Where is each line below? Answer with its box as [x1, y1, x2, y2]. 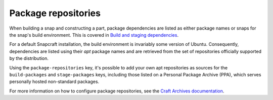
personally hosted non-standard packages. [9, 78, 100, 85]
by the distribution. [9, 55, 49, 61]
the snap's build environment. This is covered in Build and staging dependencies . [9, 32, 179, 38]
